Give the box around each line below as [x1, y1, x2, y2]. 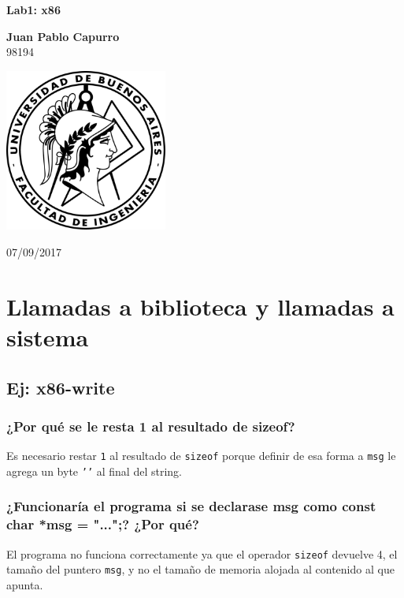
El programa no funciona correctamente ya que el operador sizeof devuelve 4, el [6, 545, 398, 562]
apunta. [6, 576, 43, 592]
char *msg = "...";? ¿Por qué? [6, 514, 199, 534]
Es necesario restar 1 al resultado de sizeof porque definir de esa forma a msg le [6, 447, 396, 464]
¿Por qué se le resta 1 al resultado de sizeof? [6, 416, 295, 435]
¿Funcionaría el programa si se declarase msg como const [6, 496, 376, 516]
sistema [6, 320, 89, 353]
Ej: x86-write [6, 375, 115, 399]
